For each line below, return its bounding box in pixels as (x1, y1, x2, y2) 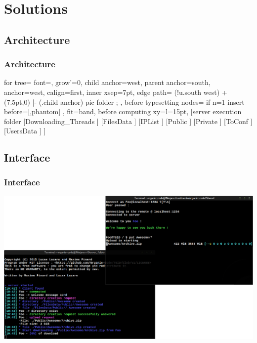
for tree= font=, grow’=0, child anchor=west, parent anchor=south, (4, 77, 211, 87)
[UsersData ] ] (4, 126, 46, 136)
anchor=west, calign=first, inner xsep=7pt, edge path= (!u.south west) (4, 86, 220, 97)
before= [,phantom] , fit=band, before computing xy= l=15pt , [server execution (4, 106, 242, 117)
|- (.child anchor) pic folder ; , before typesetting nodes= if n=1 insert (32, 96, 245, 107)
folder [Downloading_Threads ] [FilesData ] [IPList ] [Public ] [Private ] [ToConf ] (4, 116, 253, 126)
